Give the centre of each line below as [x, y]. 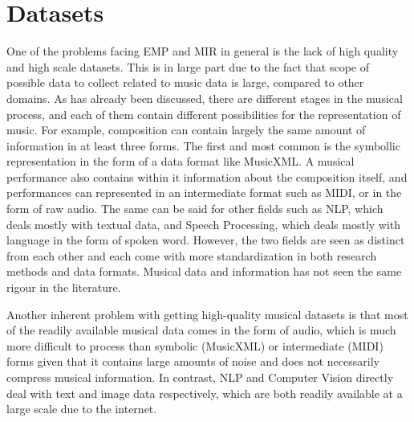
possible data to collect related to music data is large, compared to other [185, 82]
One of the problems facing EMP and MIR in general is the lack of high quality [203, 51]
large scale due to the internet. [82, 409]
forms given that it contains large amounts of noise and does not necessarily [193, 361]
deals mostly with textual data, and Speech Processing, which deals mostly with [204, 224]
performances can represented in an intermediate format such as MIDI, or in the [204, 193]
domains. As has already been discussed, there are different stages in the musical [205, 98]
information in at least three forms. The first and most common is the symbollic [203, 145]
